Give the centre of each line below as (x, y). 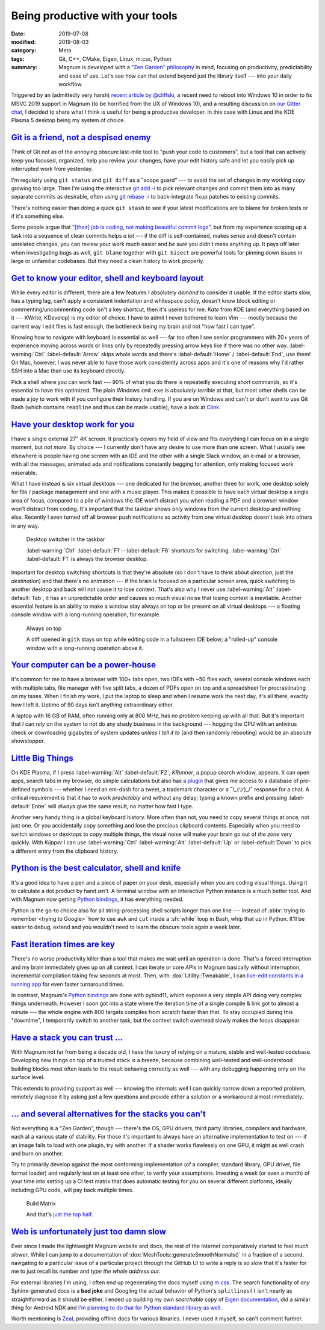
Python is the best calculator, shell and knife (96, 868)
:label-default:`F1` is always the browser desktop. (87, 559)
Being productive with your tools (94, 16)
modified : (23, 42)
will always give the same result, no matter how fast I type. (121, 806)
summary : (24, 67)
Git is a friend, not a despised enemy (81, 138)
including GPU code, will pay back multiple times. (72, 1190)
